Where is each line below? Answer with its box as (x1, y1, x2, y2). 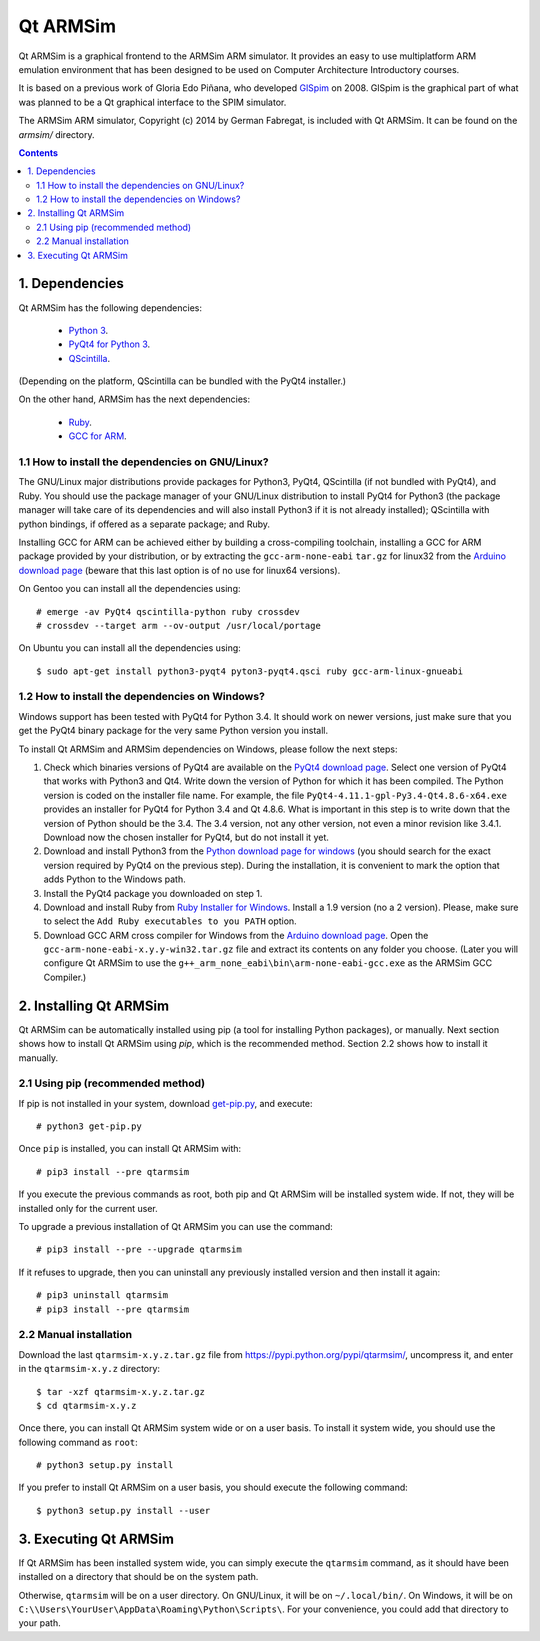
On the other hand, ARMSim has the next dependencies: (18, 393, 251, 405)
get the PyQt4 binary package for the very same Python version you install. (18, 725, 329, 737)
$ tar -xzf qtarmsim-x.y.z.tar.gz (36, 1386, 205, 1397)
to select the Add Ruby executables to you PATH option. (43, 915, 297, 927)
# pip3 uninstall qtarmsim (36, 1290, 169, 1301)
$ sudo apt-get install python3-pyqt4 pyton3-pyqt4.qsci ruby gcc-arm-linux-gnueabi (36, 665, 464, 677)
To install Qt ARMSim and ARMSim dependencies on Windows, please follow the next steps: (18, 743, 399, 755)
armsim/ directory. (18, 128, 95, 140)
